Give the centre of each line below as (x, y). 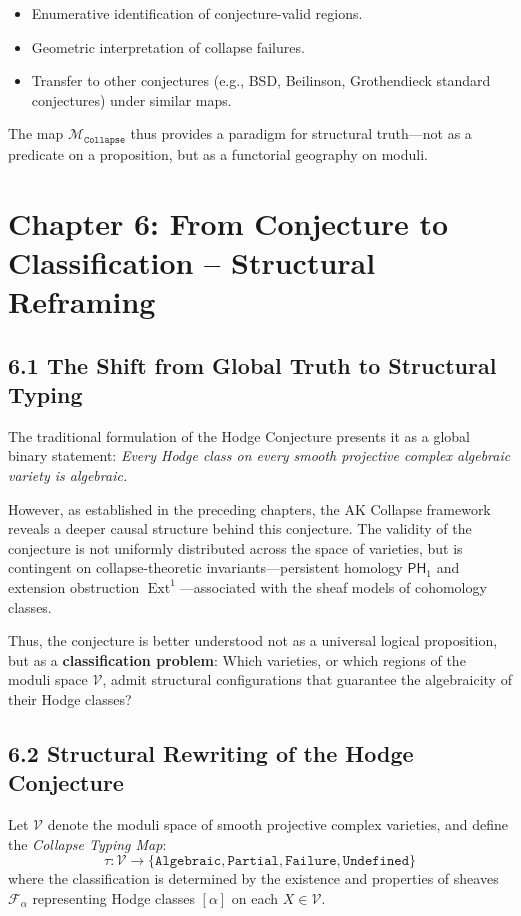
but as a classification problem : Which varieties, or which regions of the (237, 659)
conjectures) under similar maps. (131, 99)
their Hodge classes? (70, 698)
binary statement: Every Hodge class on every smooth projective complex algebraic (259, 455)
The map (36, 133)
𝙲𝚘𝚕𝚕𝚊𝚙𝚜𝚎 (104, 139)
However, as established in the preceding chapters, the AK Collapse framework (249, 508)
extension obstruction (74, 586)
